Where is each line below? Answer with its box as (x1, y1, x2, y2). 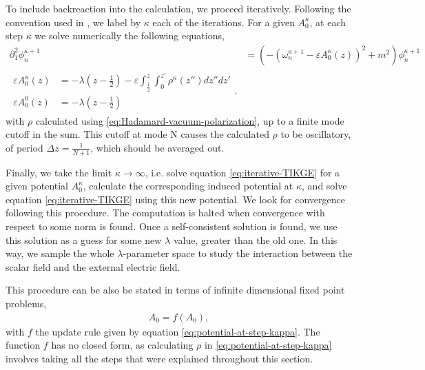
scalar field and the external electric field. (6, 259, 180, 274)
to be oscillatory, (280, 127, 351, 141)
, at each (309, 14, 346, 29)
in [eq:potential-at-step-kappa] (204, 338, 332, 352)
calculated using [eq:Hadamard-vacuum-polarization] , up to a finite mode (35, 113, 344, 127)
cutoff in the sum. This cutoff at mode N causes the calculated (6, 127, 269, 141)
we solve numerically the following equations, (34, 28, 225, 43)
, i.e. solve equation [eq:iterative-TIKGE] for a (145, 165, 340, 179)
